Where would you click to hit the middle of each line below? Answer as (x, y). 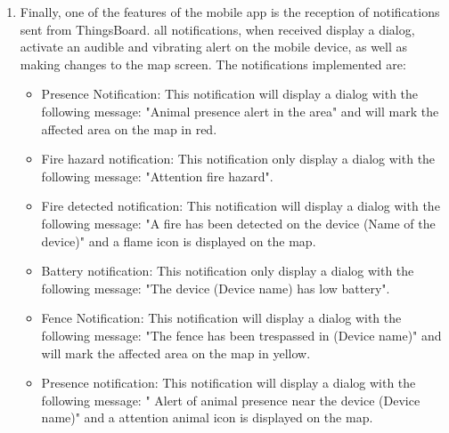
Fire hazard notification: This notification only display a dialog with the (238, 159)
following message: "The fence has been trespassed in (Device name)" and (241, 335)
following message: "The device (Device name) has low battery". (216, 288)
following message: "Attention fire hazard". (157, 176)
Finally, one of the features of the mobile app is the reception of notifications (230, 12)
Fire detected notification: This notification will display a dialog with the (241, 206)
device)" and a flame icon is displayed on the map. (179, 241)
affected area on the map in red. (129, 128)
